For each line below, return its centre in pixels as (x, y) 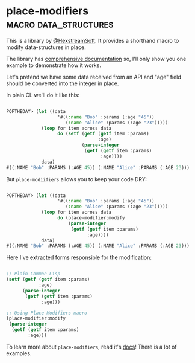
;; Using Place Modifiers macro (47, 313)
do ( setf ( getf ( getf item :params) (103, 134)
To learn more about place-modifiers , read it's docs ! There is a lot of (91, 347)
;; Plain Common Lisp (33, 274)
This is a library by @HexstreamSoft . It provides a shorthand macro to (93, 40)
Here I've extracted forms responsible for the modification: (79, 257)
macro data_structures (60, 24)
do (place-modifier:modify (91, 218)
